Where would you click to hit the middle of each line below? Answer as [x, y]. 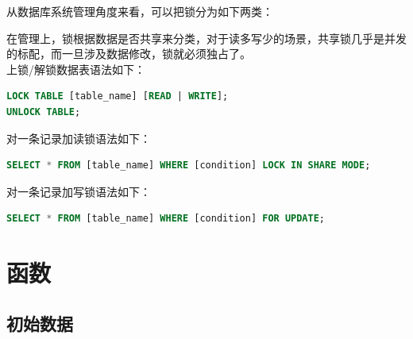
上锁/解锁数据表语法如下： [76, 69]
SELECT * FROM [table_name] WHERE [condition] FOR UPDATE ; [166, 219]
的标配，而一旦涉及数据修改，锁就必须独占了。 [129, 54]
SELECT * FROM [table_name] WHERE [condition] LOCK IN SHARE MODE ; [189, 166]
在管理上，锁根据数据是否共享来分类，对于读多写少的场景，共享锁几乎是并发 [206, 38]
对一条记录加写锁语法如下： [79, 191]
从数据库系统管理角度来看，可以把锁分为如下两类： [140, 11]
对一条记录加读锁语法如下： [79, 138]
